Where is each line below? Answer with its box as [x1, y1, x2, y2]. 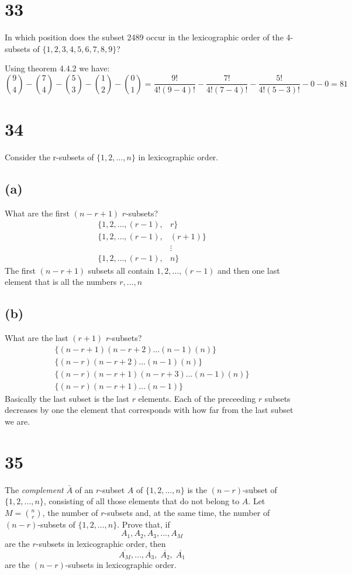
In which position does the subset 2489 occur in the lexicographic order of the [5, 31, 284, 43]
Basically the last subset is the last [5, 392, 129, 404]
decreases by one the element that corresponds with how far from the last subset [5, 404, 294, 416]
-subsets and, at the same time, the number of [104, 506, 270, 518]
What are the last [5, 331, 68, 343]
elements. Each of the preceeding [138, 392, 256, 404]
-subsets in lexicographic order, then [36, 537, 166, 549]
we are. [5, 415, 30, 427]
